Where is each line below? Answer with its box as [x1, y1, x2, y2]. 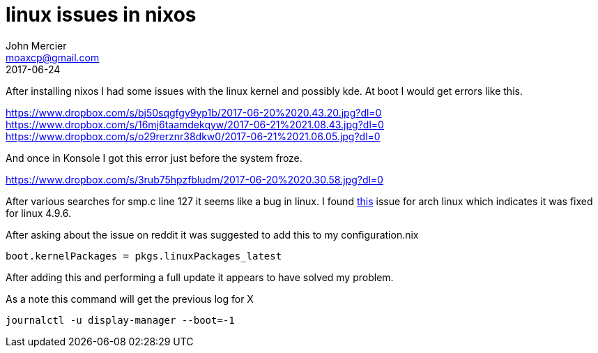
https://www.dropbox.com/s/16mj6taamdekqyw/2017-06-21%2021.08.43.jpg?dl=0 [6, 118, 384, 130]
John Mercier [6, 39, 67, 52]
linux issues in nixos [6, 3, 197, 27]
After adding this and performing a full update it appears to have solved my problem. [6, 271, 394, 283]
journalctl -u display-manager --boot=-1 [6, 314, 235, 326]
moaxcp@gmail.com [6, 51, 100, 63]
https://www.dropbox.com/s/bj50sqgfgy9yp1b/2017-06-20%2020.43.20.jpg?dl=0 [6, 106, 382, 119]
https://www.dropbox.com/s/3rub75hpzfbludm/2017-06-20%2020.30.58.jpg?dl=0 [6, 173, 383, 186]
